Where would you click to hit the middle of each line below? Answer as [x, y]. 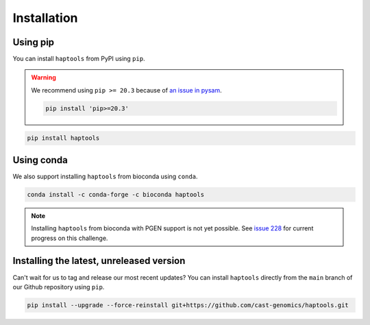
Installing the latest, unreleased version [99, 261]
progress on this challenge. [70, 238]
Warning [44, 77]
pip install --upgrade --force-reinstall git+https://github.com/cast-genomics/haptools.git [188, 305]
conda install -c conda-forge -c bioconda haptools [116, 194]
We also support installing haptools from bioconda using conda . [105, 176]
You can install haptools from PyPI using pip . [79, 59]
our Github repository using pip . [59, 287]
